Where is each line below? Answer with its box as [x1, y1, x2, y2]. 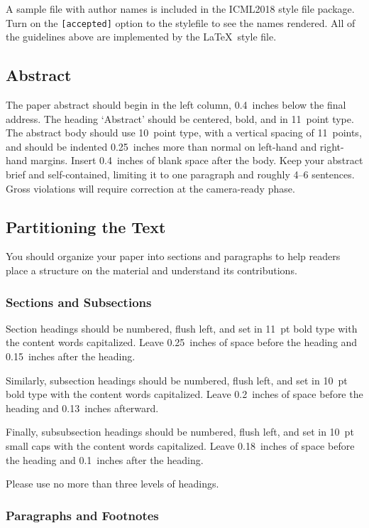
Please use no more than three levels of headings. [6, 476, 219, 491]
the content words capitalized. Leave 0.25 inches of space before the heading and [6, 335, 358, 350]
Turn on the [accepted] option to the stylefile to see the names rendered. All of [6, 15, 356, 30]
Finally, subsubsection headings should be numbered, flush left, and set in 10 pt [6, 424, 354, 439]
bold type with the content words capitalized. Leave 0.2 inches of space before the [6, 387, 363, 402]
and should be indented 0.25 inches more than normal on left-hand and [6, 139, 317, 153]
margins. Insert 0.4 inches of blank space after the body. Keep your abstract [31, 153, 363, 168]
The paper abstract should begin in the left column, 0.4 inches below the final [6, 97, 346, 112]
